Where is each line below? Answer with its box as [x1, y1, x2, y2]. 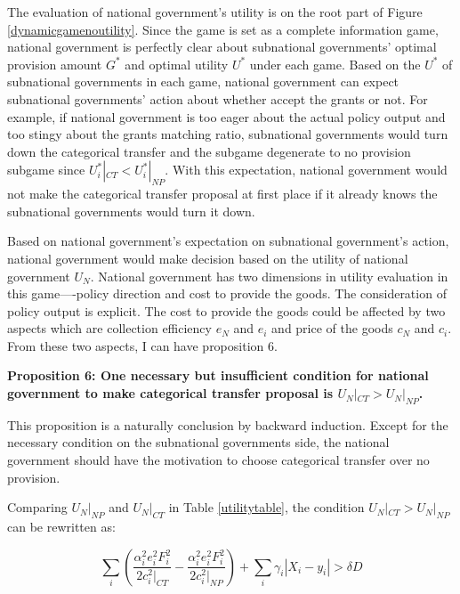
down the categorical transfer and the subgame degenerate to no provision [7, 142, 411, 160]
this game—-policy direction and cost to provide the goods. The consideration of [7, 284, 447, 303]
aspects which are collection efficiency [7, 319, 212, 338]
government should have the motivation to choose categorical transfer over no [7, 451, 430, 469]
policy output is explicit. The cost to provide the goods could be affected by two [7, 301, 446, 320]
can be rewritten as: [7, 517, 116, 536]
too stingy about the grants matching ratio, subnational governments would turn [7, 125, 448, 143]
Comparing [7, 498, 68, 517]
